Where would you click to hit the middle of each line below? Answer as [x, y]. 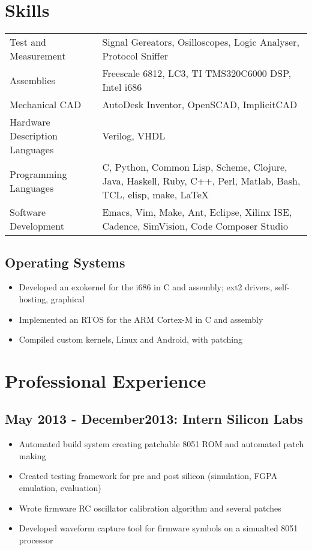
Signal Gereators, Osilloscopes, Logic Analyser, [201, 42]
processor [36, 539]
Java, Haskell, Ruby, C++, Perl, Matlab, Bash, [201, 181]
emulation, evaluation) [60, 488]
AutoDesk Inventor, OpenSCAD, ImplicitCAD [200, 105]
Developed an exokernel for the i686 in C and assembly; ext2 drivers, [145, 287]
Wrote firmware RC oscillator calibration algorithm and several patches [150, 508]
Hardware [30, 122]
